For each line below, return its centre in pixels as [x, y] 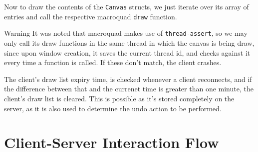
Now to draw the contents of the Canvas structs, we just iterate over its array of [127, 6]
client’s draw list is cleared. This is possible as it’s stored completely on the [119, 98]
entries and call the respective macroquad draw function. [91, 16]
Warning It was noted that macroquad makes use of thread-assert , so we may [126, 33]
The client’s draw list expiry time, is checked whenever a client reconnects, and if [128, 79]
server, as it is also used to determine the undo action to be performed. [113, 108]
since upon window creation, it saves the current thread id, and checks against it [127, 52]
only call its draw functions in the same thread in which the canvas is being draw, [129, 42]
